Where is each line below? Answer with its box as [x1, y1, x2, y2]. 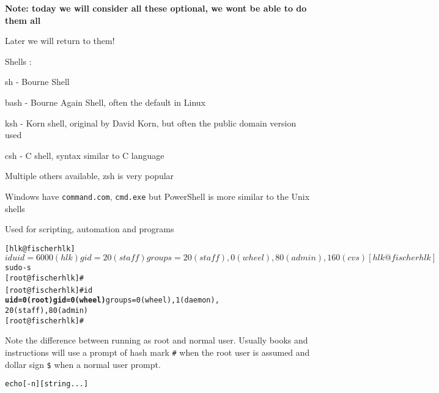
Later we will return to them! [5, 34, 115, 47]
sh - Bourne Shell [5, 75, 70, 88]
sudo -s [5, 263, 31, 273]
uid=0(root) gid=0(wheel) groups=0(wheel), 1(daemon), [5, 296, 219, 305]
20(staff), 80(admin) [5, 306, 89, 315]
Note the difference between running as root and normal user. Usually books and [5, 334, 308, 347]
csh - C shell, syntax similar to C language [5, 149, 164, 161]
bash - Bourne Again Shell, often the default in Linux [5, 95, 205, 108]
